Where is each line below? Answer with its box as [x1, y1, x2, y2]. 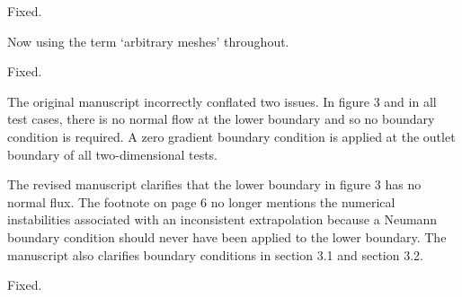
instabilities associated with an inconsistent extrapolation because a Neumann [7, 210, 438, 229]
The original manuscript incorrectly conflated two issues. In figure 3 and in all [7, 92, 437, 110]
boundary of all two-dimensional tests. [7, 144, 218, 163]
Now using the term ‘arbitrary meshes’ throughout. [7, 31, 289, 50]
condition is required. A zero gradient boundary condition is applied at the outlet [7, 127, 456, 145]
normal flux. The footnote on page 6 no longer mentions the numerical [7, 192, 395, 211]
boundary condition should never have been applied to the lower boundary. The [7, 227, 447, 246]
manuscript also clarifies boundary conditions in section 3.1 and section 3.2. [7, 245, 423, 264]
